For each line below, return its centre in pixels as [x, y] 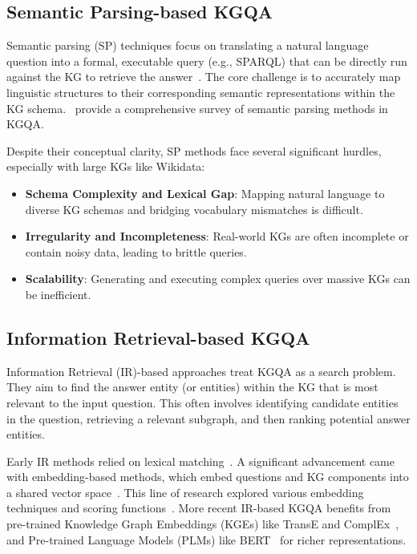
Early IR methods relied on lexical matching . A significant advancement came [200, 461]
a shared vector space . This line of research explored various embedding [185, 492]
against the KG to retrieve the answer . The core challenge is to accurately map [204, 77]
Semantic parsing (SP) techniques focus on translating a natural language [188, 45]
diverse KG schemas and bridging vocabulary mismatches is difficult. [194, 209]
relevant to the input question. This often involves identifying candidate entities [202, 402]
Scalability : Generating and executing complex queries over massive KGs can [218, 279]
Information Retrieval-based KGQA [158, 337]
